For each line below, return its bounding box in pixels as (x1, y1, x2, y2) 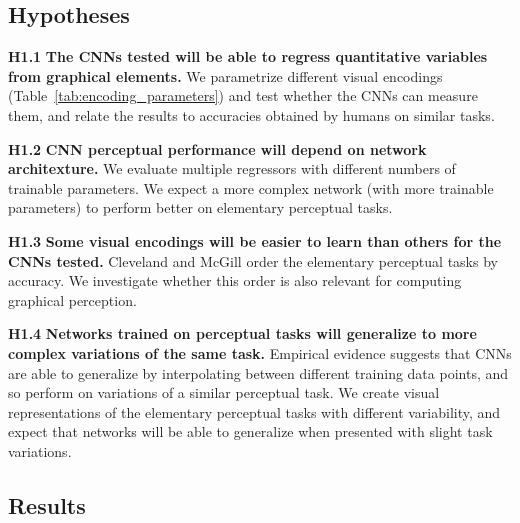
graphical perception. (8, 289, 137, 310)
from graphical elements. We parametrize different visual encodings (8, 65, 443, 86)
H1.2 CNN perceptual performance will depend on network (8, 138, 427, 159)
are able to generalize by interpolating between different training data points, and (8, 362, 509, 383)
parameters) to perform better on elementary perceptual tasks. (8, 197, 393, 218)
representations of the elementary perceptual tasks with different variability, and (8, 401, 501, 422)
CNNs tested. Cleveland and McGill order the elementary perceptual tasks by (8, 250, 498, 271)
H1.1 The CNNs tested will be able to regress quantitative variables (8, 46, 488, 67)
